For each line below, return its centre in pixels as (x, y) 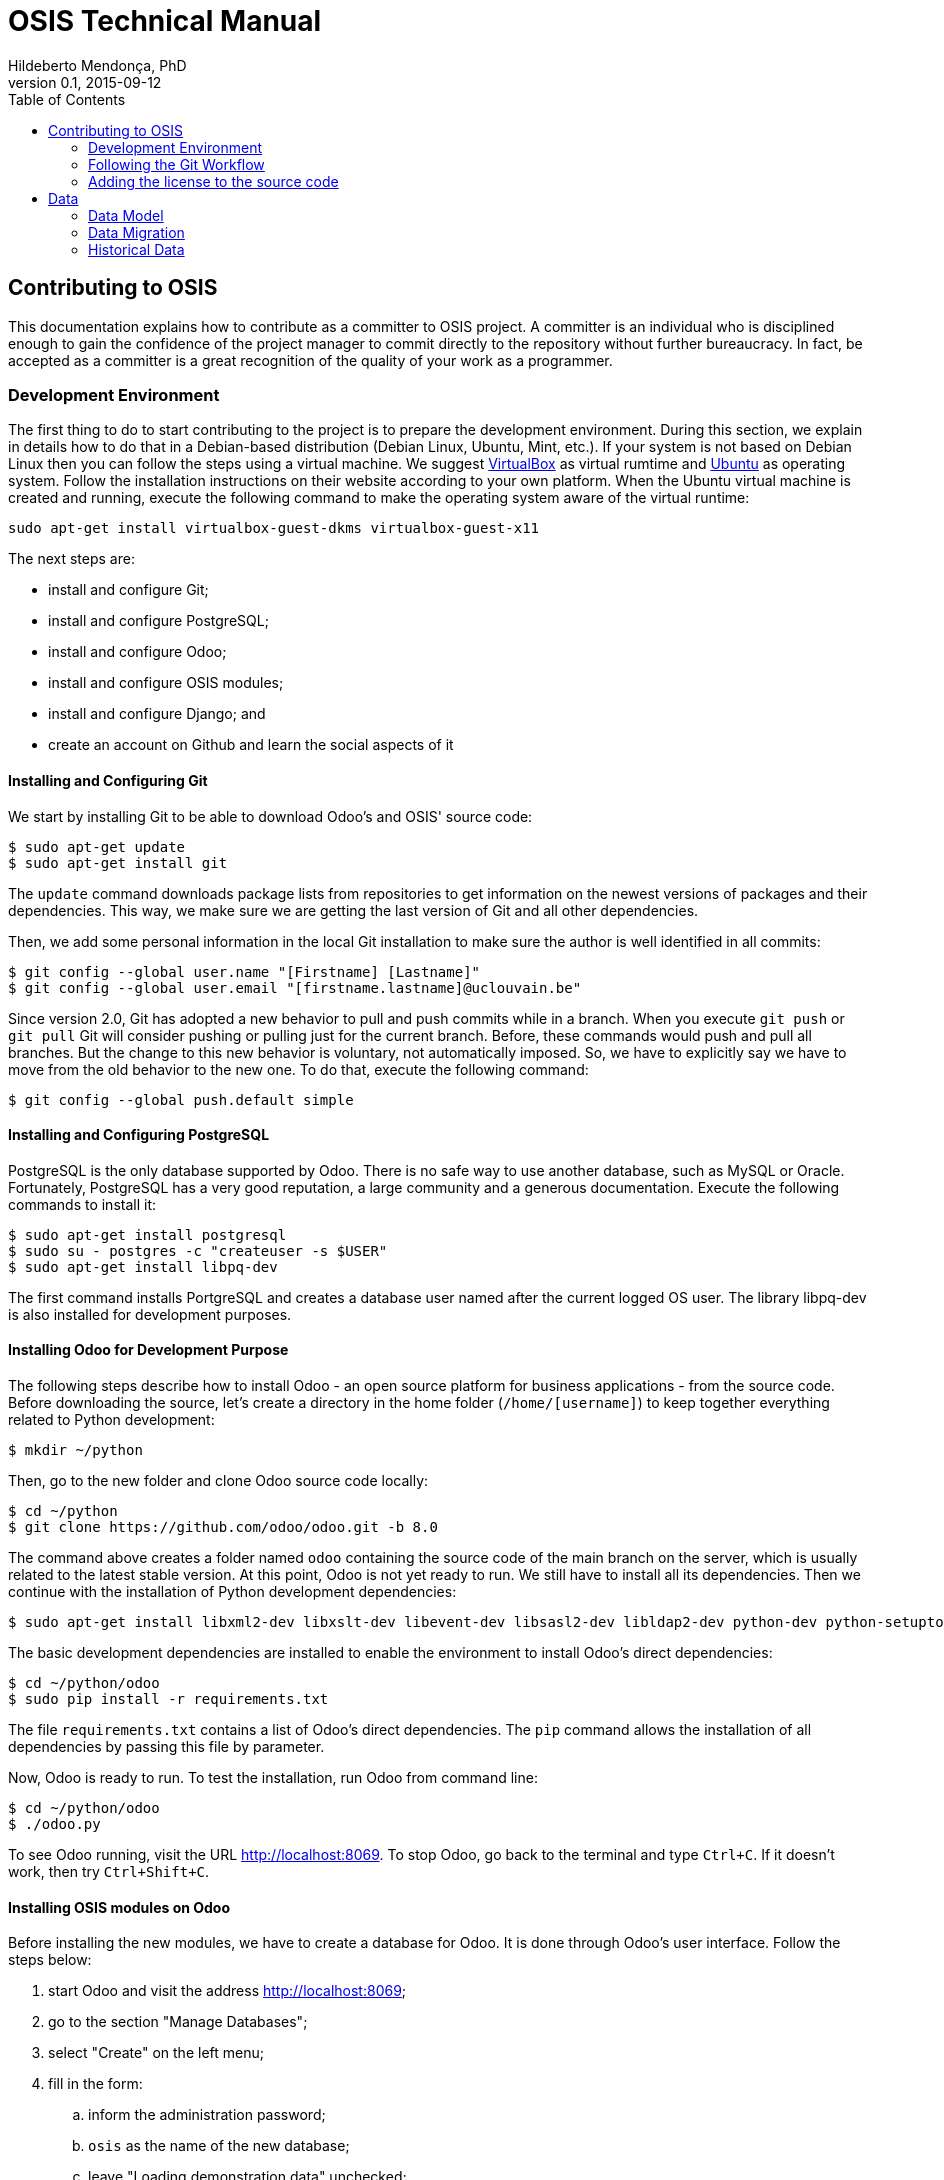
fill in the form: (95, 2084)
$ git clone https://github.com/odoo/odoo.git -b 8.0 (223, 1527)
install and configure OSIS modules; (166, 683)
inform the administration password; (207, 2115)
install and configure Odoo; (137, 652)
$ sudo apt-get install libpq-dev (143, 1266)
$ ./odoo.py (54, 1824)
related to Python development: (111, 1419)
